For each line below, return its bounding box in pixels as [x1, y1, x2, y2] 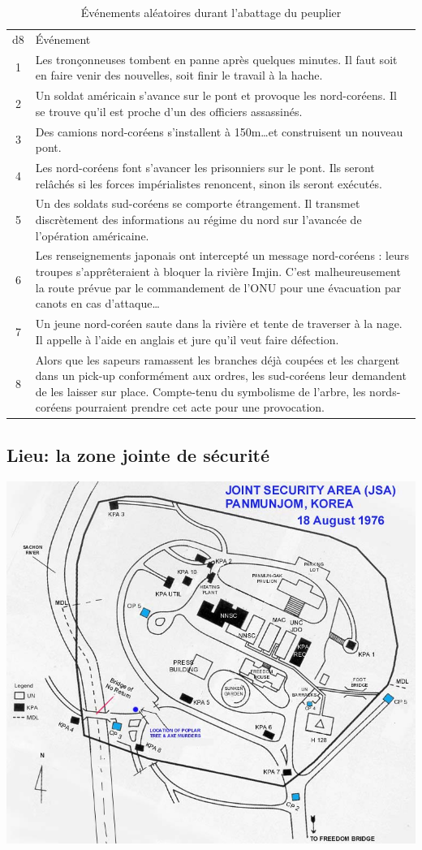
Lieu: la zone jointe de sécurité [6, 442, 270, 467]
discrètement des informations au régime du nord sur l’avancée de [35, 211, 362, 228]
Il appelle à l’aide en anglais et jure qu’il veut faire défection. [35, 330, 339, 347]
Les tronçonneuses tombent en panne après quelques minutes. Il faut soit [35, 50, 398, 67]
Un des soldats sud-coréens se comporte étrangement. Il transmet [35, 195, 360, 212]
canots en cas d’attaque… [35, 295, 160, 312]
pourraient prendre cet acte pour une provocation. [75, 399, 325, 416]
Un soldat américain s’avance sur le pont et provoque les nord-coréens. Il [35, 87, 397, 104]
